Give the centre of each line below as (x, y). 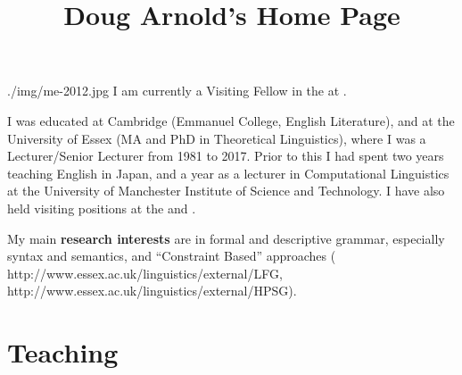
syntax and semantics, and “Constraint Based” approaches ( (172, 256)
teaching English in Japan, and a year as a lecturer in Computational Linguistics (228, 173)
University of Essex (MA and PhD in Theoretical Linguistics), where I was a (217, 138)
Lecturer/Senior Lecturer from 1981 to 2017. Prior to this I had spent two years (226, 156)
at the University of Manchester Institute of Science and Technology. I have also (226, 191)
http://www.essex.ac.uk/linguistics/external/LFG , (145, 273)
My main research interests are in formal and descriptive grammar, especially (226, 238)
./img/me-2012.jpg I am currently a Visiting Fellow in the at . (177, 91)
